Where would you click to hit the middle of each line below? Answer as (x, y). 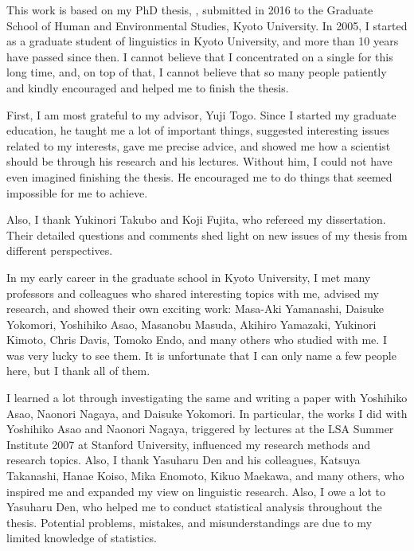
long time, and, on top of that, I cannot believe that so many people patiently (197, 72)
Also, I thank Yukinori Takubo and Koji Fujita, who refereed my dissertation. (196, 219)
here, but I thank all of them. (78, 371)
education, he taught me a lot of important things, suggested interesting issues (198, 130)
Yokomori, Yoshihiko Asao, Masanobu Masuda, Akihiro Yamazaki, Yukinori (191, 324)
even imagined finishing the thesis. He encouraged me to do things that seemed (199, 176)
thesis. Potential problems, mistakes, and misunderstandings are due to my (189, 522)
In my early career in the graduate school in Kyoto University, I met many (189, 277)
